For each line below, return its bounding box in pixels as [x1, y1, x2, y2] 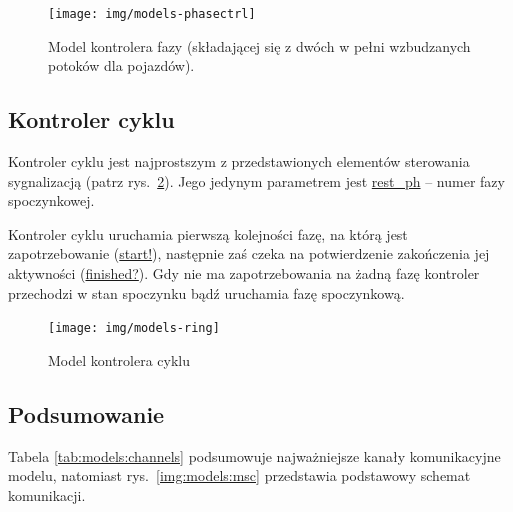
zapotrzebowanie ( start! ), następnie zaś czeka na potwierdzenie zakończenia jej [8, 243, 490, 264]
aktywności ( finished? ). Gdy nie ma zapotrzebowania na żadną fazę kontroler [8, 263, 480, 284]
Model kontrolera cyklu [48, 349, 191, 370]
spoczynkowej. [8, 190, 95, 211]
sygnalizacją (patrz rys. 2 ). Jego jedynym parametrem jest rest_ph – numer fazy [8, 170, 505, 191]
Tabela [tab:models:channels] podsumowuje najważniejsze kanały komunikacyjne [8, 445, 501, 466]
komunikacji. [8, 484, 86, 505]
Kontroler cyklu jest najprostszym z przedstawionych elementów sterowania [8, 151, 470, 172]
